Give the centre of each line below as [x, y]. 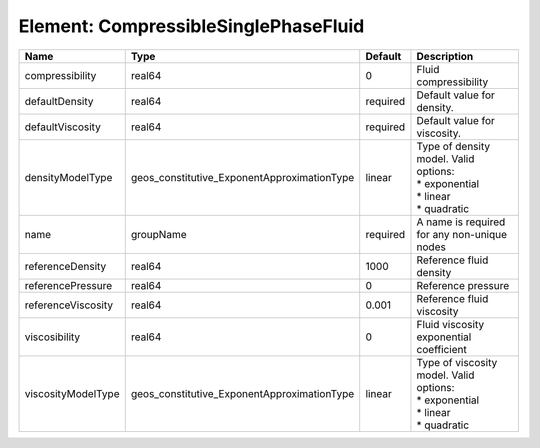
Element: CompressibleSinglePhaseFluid [191, 26]
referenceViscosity [69, 305]
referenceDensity [65, 266]
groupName [158, 234]
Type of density [453, 146]
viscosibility [52, 337]
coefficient [441, 349]
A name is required [461, 222]
